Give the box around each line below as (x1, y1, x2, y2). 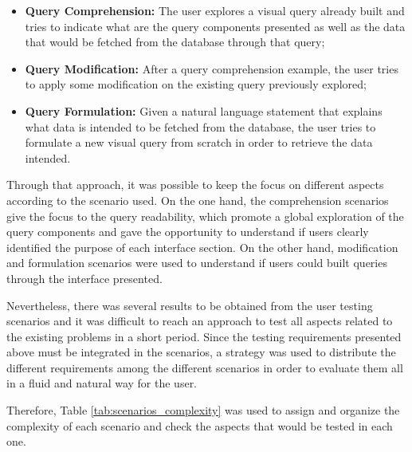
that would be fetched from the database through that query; (25, 33, 325, 50)
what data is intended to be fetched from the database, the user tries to (25, 118, 376, 135)
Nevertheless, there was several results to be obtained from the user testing (6, 297, 373, 313)
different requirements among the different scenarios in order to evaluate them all (6, 359, 403, 375)
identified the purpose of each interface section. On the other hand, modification (6, 238, 398, 255)
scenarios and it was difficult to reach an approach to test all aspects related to (6, 312, 393, 329)
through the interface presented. (6, 269, 163, 286)
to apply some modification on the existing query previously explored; (25, 76, 367, 92)
